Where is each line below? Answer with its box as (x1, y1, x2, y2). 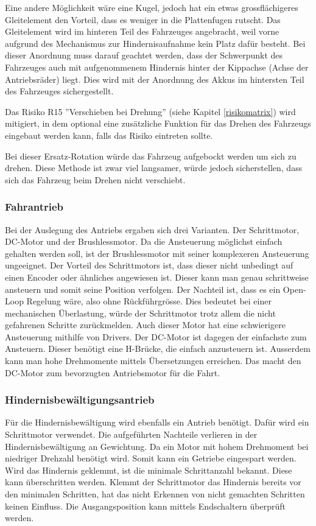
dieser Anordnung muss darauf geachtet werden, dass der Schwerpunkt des (5, 49, 283, 61)
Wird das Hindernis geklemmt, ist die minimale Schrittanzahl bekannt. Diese (5, 463, 292, 476)
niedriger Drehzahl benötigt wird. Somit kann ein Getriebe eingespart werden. (5, 452, 297, 465)
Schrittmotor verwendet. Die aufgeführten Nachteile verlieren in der (5, 428, 258, 441)
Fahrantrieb (5, 199, 64, 214)
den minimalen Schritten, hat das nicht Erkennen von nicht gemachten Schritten (5, 488, 305, 500)
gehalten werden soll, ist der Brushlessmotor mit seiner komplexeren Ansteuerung (5, 247, 309, 259)
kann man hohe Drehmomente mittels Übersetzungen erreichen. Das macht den (5, 354, 301, 367)
